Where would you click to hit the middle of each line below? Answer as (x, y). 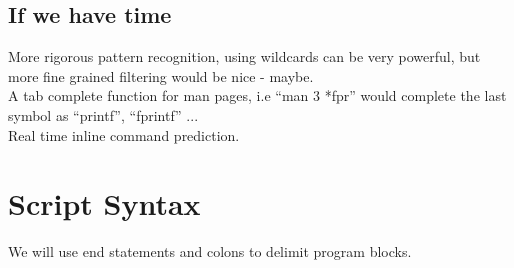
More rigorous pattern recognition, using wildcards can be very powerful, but (244, 56)
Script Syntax (104, 203)
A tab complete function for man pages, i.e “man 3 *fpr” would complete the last (257, 95)
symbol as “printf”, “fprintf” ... (103, 114)
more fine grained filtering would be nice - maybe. (161, 75)
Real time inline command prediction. (124, 134)
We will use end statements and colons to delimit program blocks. (210, 251)
